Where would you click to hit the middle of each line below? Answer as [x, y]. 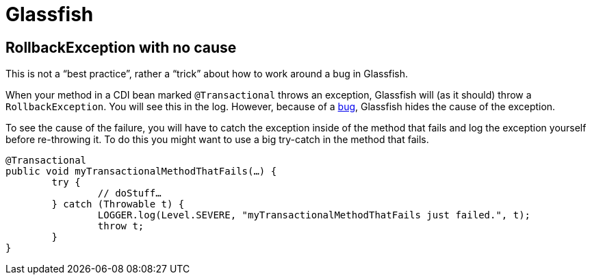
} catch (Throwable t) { [118, 204]
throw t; [121, 226]
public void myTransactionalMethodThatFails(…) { [141, 171]
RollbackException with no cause [121, 47]
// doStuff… [129, 193]
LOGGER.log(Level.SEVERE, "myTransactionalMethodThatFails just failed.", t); [314, 215]
